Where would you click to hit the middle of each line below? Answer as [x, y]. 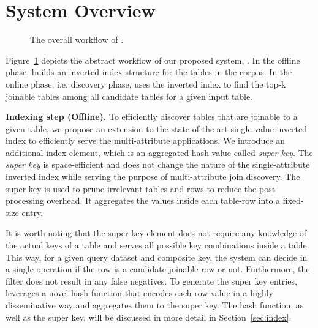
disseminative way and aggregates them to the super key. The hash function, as [155, 305]
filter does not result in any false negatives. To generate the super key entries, [151, 281]
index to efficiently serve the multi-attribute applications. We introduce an [146, 140]
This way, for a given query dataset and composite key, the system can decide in [157, 257]
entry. [32, 212]
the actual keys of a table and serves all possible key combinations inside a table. [157, 245]
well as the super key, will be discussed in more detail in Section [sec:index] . [149, 317]
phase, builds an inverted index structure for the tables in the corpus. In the [149, 72]
